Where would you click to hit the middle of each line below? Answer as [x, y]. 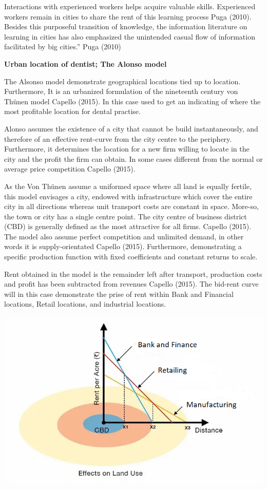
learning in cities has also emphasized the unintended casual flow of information [130, 36]
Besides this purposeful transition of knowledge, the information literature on [126, 26]
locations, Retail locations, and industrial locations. [85, 304]
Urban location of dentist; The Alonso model [85, 63]
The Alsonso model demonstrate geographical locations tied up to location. [122, 81]
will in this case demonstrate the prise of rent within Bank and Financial [119, 294]
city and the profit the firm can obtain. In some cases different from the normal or [133, 158]
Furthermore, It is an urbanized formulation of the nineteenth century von [121, 91]
